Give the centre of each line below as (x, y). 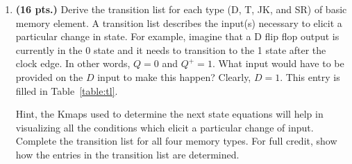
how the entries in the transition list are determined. (127, 154)
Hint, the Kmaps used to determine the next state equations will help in (169, 114)
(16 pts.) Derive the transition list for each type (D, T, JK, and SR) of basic (181, 9)
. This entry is (310, 76)
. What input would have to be (278, 63)
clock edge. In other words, (73, 63)
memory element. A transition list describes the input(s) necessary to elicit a (179, 22)
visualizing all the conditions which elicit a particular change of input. (165, 127)
